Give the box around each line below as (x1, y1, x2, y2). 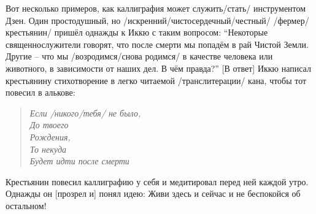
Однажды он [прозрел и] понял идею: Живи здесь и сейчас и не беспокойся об (6, 187, 301, 200)
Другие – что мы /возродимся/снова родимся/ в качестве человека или (6, 50, 273, 63)
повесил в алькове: (6, 86, 75, 99)
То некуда (29, 142, 67, 155)
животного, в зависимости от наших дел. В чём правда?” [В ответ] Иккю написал (6, 61, 311, 74)
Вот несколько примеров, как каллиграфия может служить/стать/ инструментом (6, 2, 306, 14)
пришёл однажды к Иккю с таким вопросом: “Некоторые (54, 26, 268, 39)
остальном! (6, 199, 47, 212)
